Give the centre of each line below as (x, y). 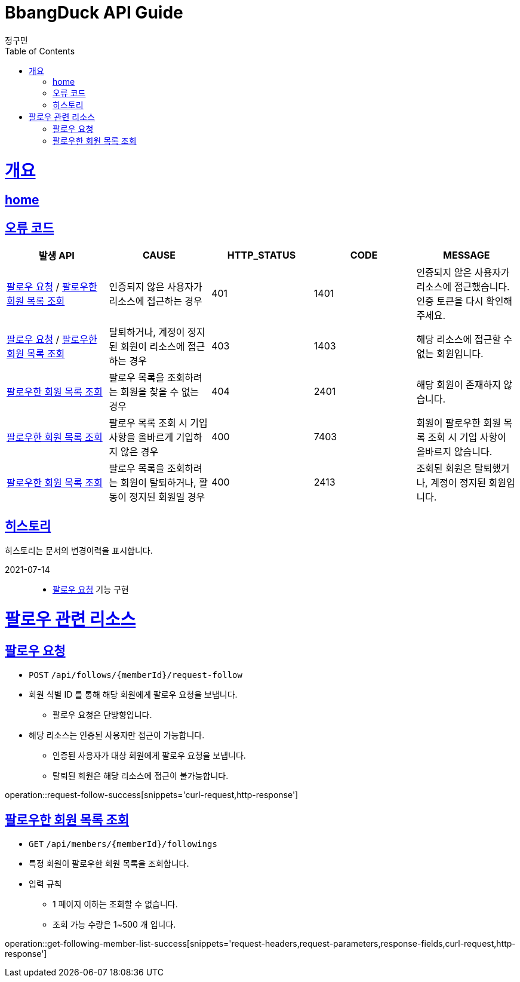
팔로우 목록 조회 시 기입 (158, 423)
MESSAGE (467, 255)
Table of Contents (40, 51)
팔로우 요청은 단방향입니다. (102, 714)
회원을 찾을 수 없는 (160, 392)
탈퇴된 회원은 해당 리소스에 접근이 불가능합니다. (141, 775)
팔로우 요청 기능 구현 (91, 589)
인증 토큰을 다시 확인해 (464, 301)
